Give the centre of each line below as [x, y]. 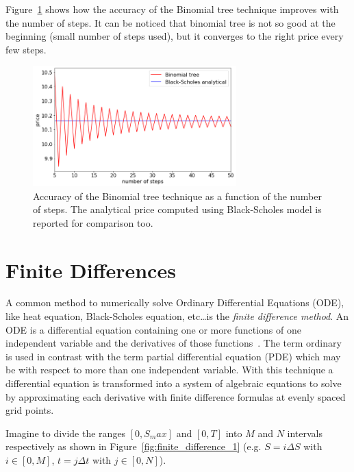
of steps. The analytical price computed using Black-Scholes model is [177, 209]
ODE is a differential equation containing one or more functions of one [153, 329]
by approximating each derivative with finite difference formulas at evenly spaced [176, 396]
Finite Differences [91, 270]
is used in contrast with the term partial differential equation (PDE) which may [173, 356]
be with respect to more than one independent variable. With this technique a [169, 370]
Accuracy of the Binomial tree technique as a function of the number [177, 196]
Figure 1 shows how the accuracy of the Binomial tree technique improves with [172, 9]
